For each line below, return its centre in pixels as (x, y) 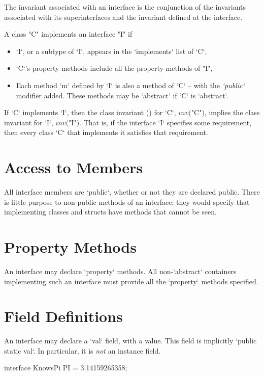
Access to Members (74, 167)
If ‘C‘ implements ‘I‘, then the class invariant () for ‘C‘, (90, 112)
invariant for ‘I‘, (29, 122)
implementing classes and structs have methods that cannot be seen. (110, 212)
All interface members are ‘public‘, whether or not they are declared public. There (132, 192)
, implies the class (232, 112)
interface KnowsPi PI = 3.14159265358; (66, 368)
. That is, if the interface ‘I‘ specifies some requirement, (166, 122)
